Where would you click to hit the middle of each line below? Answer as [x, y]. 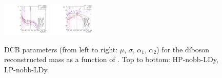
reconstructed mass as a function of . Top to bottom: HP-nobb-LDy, [111, 59]
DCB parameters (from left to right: [61, 49]
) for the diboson [183, 49]
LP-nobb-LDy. [27, 69]
